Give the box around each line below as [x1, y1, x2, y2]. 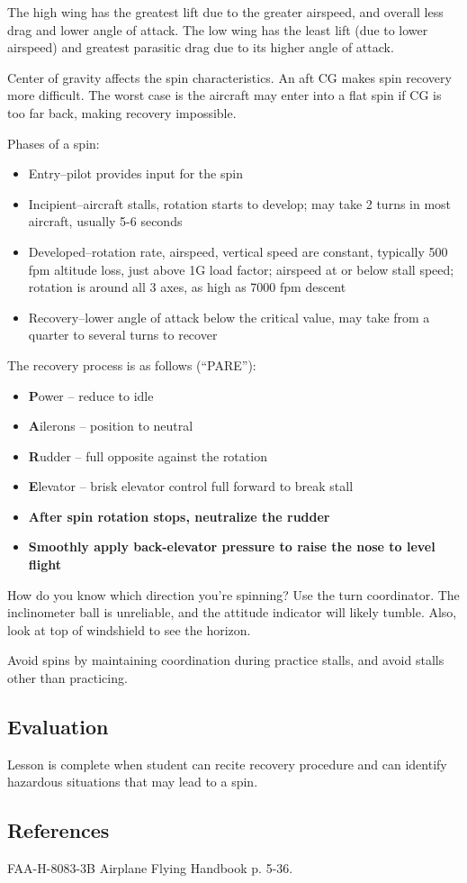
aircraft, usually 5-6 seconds [28, 212, 183, 231]
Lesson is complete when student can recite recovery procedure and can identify [7, 754, 447, 773]
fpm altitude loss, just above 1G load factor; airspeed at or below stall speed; [28, 259, 454, 278]
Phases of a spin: [7, 133, 100, 152]
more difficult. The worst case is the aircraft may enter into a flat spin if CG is [7, 86, 442, 105]
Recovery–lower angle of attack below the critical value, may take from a [28, 307, 430, 326]
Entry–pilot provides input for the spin [28, 164, 243, 183]
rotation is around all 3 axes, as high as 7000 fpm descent [28, 278, 346, 296]
